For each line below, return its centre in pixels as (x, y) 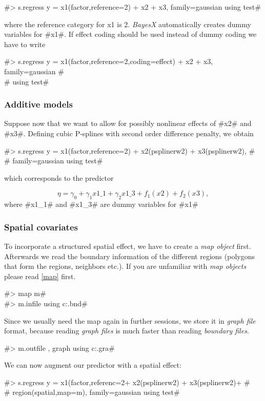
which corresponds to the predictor (59, 177)
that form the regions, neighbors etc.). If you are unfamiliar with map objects (125, 266)
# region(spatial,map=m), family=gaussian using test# (92, 392)
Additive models (38, 104)
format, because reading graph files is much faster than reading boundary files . (127, 331)
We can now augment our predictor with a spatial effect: (93, 365)
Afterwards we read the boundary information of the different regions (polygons (129, 256)
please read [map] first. (40, 276)
